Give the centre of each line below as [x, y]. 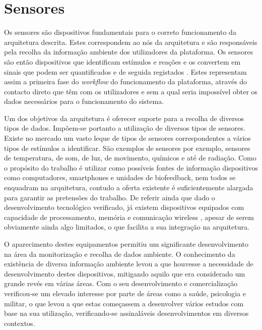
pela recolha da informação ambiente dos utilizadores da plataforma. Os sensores [129, 52]
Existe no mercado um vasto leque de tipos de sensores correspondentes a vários [127, 138]
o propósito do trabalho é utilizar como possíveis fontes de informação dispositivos [131, 167]
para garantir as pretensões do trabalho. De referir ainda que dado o [110, 197]
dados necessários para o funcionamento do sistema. [84, 101]
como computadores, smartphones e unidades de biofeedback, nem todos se [120, 177]
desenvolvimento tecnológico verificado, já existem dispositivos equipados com [124, 207]
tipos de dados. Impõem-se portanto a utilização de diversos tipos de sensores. [125, 128]
